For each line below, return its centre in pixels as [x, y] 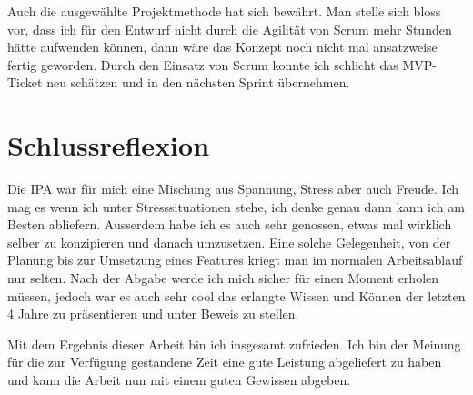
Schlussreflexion [109, 145]
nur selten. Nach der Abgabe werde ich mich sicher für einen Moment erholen [223, 278]
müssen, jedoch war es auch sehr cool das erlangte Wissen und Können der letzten [236, 295]
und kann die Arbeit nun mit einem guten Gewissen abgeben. [179, 380]
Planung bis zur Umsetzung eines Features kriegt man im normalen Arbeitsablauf [235, 260]
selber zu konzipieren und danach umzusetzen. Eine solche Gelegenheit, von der [229, 242]
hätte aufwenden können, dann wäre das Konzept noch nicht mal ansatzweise [222, 47]
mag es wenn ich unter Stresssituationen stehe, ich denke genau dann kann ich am [236, 206]
